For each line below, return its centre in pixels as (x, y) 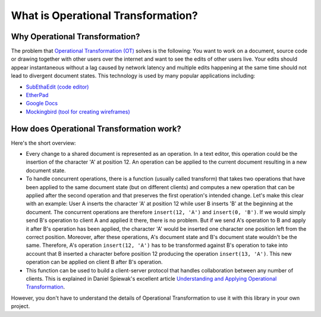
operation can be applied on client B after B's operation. (94, 262)
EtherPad (37, 95)
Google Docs (42, 103)
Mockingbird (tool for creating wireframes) (78, 112)
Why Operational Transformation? (75, 37)
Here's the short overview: (44, 143)
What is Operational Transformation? (105, 15)
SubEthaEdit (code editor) (57, 87)
